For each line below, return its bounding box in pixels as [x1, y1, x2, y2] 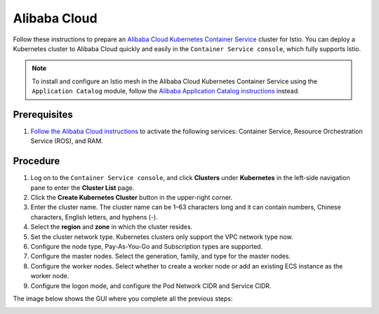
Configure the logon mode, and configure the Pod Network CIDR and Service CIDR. [30, 281, 272, 290]
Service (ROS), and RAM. [30, 137, 103, 145]
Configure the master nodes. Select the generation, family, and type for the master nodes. [30, 252, 291, 261]
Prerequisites [13, 109, 73, 121]
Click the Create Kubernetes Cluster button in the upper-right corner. [30, 193, 233, 202]
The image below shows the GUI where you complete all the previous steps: [13, 294, 233, 303]
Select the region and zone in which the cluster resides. [30, 223, 193, 231]
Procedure [13, 155, 60, 168]
